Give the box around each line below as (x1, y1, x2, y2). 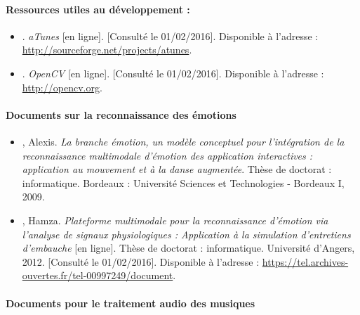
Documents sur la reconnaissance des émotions (6, 107, 236, 122)
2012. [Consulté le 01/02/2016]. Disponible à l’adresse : (22, 254, 260, 269)
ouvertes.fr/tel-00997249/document (22, 268, 173, 283)
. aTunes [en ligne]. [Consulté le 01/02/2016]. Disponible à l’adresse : (22, 28, 319, 43)
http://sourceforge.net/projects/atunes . (22, 42, 192, 57)
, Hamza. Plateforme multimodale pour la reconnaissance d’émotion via (22, 212, 328, 227)
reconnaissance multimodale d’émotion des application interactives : (22, 148, 313, 162)
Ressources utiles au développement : (6, 1, 190, 16)
